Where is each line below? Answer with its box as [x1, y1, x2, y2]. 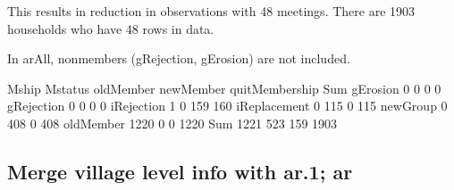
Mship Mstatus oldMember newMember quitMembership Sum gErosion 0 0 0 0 [7, 78, 441, 97]
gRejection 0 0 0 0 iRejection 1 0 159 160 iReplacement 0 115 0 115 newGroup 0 [7, 96, 448, 115]
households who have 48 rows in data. [7, 19, 214, 37]
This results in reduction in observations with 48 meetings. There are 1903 [7, 2, 416, 20]
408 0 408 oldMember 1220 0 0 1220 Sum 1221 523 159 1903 [7, 113, 338, 132]
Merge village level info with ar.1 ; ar [7, 157, 353, 185]
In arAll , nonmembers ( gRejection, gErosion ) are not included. [7, 49, 350, 68]
